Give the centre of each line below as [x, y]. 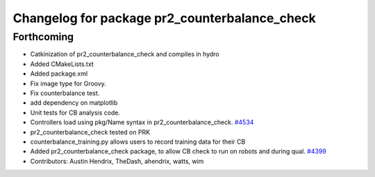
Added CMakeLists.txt [62, 64]
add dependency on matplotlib [74, 103]
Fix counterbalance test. [65, 93]
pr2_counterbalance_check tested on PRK [90, 132]
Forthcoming [43, 37]
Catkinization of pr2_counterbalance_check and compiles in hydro [125, 54]
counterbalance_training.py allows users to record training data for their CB [138, 142]
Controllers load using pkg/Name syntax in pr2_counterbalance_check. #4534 [142, 122]
